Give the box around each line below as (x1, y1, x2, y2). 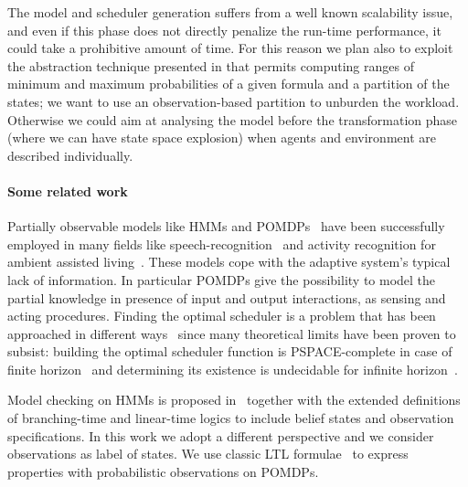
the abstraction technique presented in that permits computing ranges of (7, 56, 414, 75)
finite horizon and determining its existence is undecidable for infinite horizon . (7, 359, 458, 378)
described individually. (7, 145, 133, 164)
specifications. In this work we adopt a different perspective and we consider (7, 426, 434, 445)
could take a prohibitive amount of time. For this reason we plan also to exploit (7, 38, 453, 58)
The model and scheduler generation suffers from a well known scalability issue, (7, 3, 453, 21)
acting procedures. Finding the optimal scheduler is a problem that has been (7, 306, 436, 325)
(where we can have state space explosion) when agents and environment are (7, 128, 436, 147)
